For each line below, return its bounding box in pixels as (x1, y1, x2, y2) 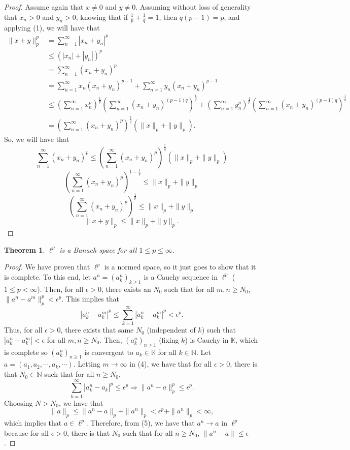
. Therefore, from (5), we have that (86, 417, 195, 428)
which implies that (4, 417, 62, 428)
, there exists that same (60, 324, 134, 335)
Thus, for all (4, 324, 43, 335)
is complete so (4, 346, 48, 357)
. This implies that (61, 293, 119, 304)
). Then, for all (37, 283, 84, 294)
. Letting (73, 358, 100, 369)
